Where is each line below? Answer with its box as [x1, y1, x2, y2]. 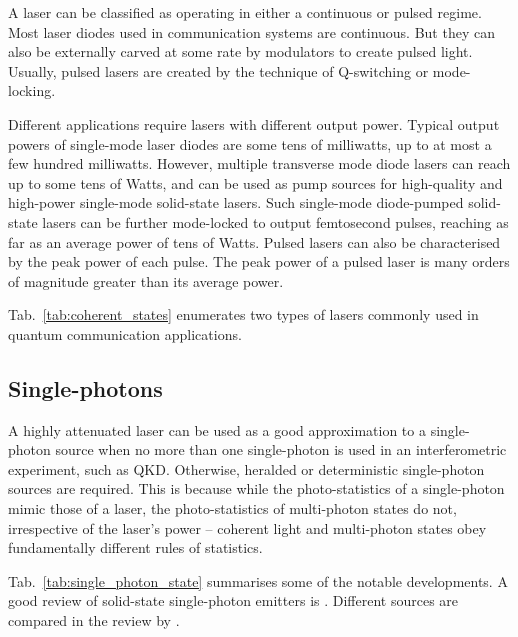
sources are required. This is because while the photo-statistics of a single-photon [8, 478, 505, 499]
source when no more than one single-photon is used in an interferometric [55, 439, 507, 460]
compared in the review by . [8, 610, 180, 631]
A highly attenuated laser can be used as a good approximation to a [8, 419, 426, 440]
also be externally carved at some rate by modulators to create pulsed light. [8, 41, 473, 62]
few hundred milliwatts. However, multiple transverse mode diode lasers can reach [8, 153, 511, 174]
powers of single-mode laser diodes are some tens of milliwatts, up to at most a [8, 133, 492, 154]
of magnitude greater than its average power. [8, 270, 284, 291]
